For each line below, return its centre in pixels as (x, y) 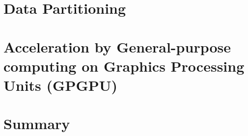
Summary (37, 123)
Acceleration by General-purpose (117, 46)
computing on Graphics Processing (124, 66)
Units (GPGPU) (61, 85)
